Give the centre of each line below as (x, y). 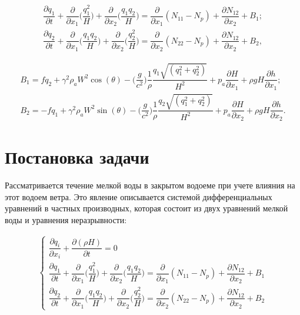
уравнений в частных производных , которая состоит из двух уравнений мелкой (146, 208)
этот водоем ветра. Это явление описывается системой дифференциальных (139, 196)
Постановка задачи (77, 157)
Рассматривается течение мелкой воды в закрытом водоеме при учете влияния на (150, 185)
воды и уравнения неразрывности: (66, 219)
